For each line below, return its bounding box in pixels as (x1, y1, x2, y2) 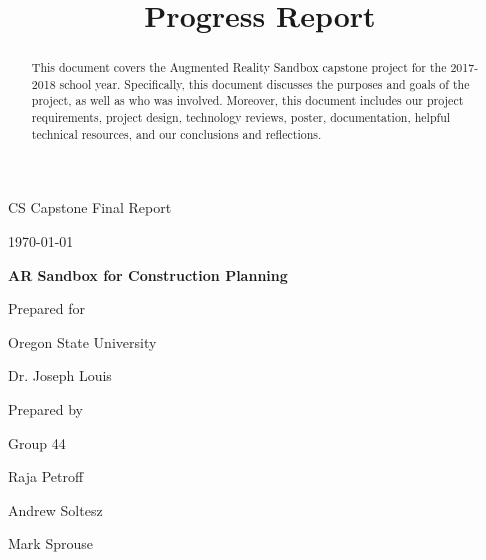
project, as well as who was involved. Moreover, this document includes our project (31, 92, 464, 109)
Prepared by (8, 399, 83, 420)
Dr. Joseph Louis (8, 365, 112, 386)
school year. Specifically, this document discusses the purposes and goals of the (59, 75, 470, 92)
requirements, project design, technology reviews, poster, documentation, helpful (31, 109, 451, 126)
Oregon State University (8, 331, 157, 352)
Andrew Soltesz (8, 499, 103, 520)
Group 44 (8, 432, 66, 453)
